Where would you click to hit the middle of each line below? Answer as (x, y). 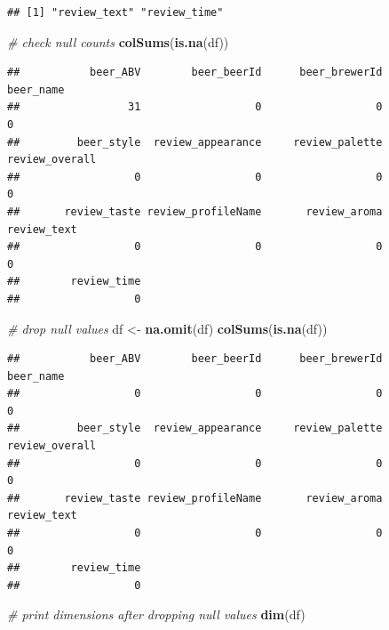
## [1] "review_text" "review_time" (115, 12)
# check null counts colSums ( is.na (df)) (118, 41)
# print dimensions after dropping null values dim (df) (156, 614)
